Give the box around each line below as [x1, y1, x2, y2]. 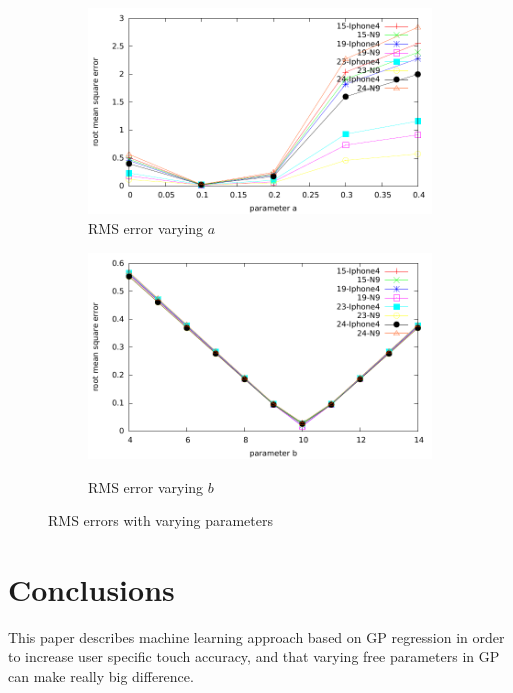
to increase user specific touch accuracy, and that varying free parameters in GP [8, 646, 500, 667]
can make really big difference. [8, 666, 194, 687]
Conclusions [8, 568, 175, 609]
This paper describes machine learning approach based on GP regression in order [8, 626, 505, 647]
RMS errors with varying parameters [48, 510, 273, 531]
